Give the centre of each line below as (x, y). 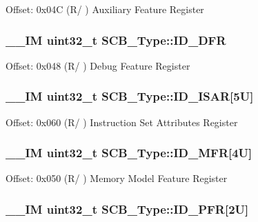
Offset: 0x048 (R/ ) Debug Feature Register (98, 65)
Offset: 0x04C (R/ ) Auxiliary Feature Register (105, 9)
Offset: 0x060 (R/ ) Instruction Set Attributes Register (122, 122)
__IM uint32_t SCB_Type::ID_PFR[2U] (127, 209)
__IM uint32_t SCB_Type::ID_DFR (116, 40)
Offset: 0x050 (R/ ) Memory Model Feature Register (117, 178)
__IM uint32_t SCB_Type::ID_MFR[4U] (129, 153)
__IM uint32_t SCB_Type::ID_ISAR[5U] (130, 96)
